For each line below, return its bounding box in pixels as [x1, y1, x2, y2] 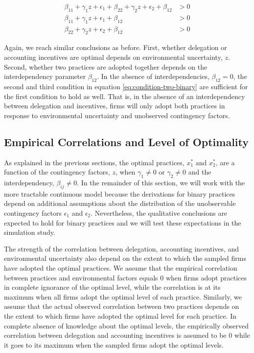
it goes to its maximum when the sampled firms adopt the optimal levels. [4, 339, 224, 350]
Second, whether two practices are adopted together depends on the [4, 61, 208, 72]
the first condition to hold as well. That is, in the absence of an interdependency [4, 91, 245, 101]
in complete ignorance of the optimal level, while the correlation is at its [4, 282, 221, 292]
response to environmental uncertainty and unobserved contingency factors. [4, 110, 230, 120]
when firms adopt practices [165, 272, 247, 282]
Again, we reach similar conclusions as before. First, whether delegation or [4, 42, 227, 52]
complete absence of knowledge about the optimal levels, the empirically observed [4, 320, 249, 330]
